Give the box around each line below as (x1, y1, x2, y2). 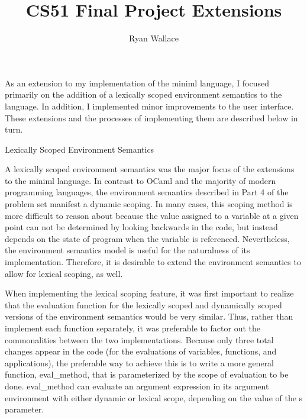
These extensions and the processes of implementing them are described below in (5, 111, 298, 124)
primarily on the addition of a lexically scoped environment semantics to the (5, 88, 282, 101)
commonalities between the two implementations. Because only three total (5, 333, 274, 346)
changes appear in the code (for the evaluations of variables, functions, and (5, 345, 277, 357)
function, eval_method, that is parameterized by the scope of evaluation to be (5, 368, 289, 381)
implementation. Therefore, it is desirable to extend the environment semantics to (5, 256, 301, 268)
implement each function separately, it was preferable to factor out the (5, 322, 260, 334)
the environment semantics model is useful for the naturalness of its (5, 244, 250, 256)
